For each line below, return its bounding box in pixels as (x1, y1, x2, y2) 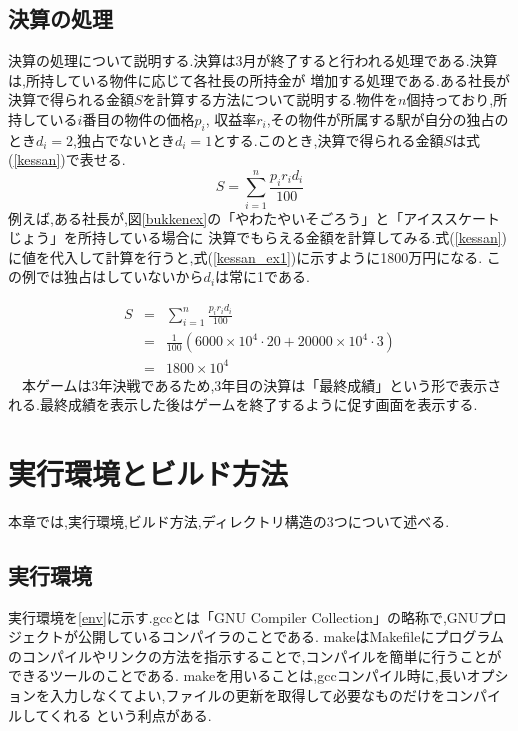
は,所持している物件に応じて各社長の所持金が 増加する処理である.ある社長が (8, 69, 510, 90)
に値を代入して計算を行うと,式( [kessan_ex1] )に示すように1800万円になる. (8, 246, 483, 267)
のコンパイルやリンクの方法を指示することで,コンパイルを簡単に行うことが (8, 645, 502, 666)
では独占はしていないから (35, 266, 204, 287)
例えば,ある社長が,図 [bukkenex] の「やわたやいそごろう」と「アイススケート (8, 207, 501, 228)
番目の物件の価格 (82, 108, 195, 129)
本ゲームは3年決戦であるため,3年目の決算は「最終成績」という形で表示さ (21, 374, 502, 395)
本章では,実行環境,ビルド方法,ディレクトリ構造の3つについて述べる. (8, 510, 450, 531)
